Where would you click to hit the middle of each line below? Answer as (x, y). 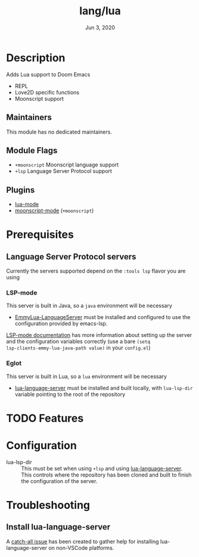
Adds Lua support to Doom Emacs (48, 74)
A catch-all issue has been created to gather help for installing (83, 541)
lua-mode (27, 205)
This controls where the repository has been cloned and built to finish (106, 475)
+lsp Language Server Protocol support (63, 171)
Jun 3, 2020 (100, 27)
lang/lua (100, 11)
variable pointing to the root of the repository (70, 394)
